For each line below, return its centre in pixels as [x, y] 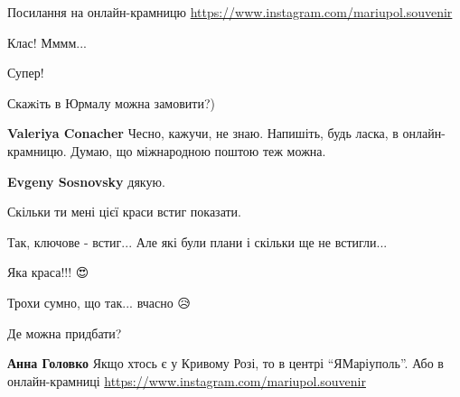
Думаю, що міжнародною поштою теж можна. [198, 150]
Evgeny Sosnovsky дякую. [86, 181]
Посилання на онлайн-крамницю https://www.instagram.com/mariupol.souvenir [230, 12]
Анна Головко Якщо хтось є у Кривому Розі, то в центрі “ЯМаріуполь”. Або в [225, 363]
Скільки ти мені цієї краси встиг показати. [125, 212]
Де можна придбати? [65, 332]
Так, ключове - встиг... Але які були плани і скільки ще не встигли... [197, 241]
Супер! [26, 73]
